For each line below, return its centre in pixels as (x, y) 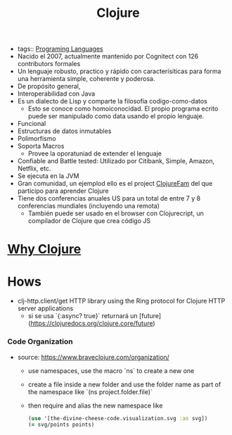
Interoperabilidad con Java (56, 94)
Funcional (32, 124)
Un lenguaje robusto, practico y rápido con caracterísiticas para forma (119, 71)
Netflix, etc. (34, 169)
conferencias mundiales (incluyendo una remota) (89, 206)
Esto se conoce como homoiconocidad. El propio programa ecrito (123, 109)
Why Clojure (44, 250)
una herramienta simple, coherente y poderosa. (86, 79)
